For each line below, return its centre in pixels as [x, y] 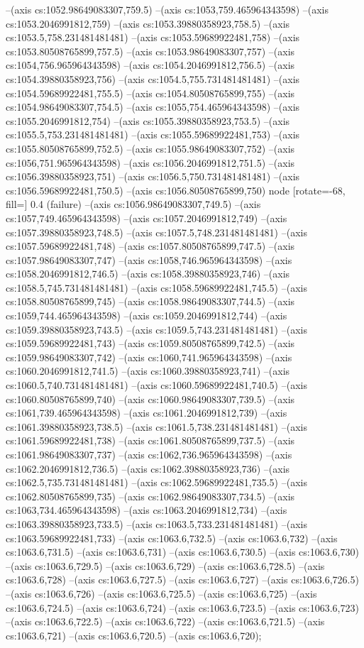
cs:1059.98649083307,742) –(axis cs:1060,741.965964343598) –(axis [149, 357]
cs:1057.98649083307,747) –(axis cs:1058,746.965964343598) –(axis [149, 259]
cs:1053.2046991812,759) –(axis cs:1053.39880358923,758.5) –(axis [148, 23]
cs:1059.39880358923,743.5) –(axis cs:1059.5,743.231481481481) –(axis [156, 329]
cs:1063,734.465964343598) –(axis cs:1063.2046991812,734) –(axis [147, 510]
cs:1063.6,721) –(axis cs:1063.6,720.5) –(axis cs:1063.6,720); [134, 635]
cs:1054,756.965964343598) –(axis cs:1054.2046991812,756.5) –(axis [150, 65]
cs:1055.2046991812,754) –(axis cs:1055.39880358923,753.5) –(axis [148, 120]
